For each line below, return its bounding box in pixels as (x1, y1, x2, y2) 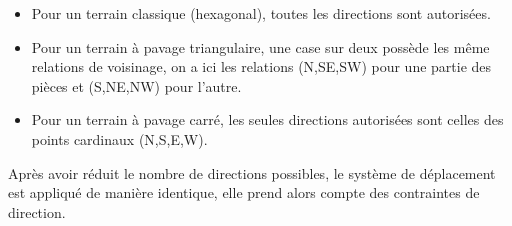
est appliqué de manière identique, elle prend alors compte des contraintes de (8, 182, 480, 203)
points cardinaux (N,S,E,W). (31, 128, 208, 149)
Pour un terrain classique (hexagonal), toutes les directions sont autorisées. (31, 3, 491, 23)
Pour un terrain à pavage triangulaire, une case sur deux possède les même (31, 36, 490, 57)
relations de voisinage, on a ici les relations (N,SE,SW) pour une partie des (31, 56, 492, 77)
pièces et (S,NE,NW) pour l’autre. (31, 75, 242, 96)
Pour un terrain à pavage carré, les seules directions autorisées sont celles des (31, 109, 504, 130)
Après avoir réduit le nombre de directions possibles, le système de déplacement (8, 162, 496, 183)
